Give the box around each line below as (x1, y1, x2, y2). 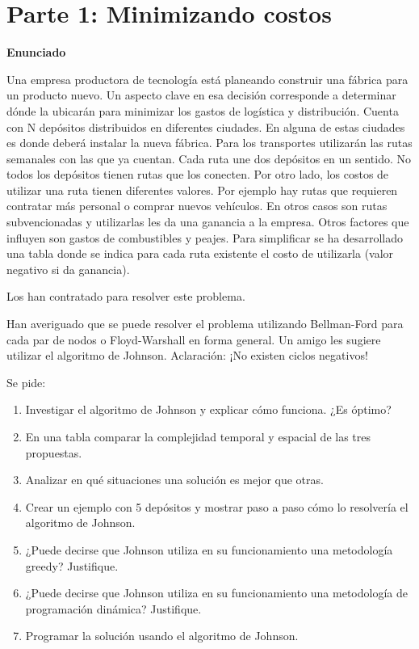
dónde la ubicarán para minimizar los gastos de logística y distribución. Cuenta (6, 102, 399, 119)
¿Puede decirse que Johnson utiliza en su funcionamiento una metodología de (25, 584, 408, 601)
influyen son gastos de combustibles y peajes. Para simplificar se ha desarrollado (6, 229, 404, 246)
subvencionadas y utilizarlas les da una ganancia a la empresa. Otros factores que (6, 213, 409, 230)
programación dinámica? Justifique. (25, 600, 202, 617)
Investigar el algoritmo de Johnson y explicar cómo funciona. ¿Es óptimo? (25, 401, 392, 418)
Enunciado (6, 44, 66, 61)
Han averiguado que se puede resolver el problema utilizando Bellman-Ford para (6, 315, 404, 332)
